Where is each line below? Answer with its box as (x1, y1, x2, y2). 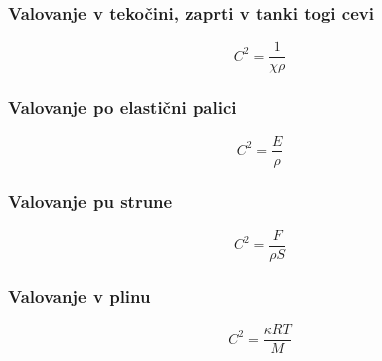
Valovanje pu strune (8, 189, 173, 214)
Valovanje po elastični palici (8, 95, 237, 120)
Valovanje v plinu (8, 283, 151, 308)
